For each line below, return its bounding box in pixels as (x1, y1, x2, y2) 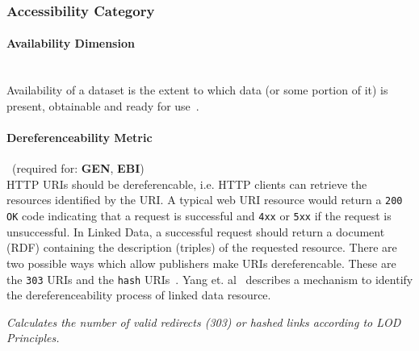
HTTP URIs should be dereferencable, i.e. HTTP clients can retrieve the (6, 175, 367, 192)
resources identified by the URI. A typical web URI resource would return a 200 (6, 191, 403, 208)
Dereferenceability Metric (6, 129, 153, 146)
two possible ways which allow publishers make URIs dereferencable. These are (6, 254, 396, 271)
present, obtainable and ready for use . (6, 97, 199, 114)
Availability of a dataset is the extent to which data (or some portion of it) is (6, 81, 388, 98)
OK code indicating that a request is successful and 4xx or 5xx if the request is (6, 207, 392, 224)
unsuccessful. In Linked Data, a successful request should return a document (6, 223, 385, 240)
